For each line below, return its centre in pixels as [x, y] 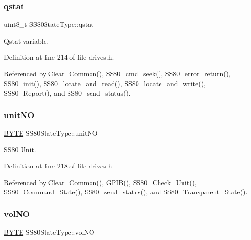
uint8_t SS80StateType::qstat [49, 24]
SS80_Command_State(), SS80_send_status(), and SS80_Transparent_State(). [126, 192]
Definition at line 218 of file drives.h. [59, 166]
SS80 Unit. [20, 149]
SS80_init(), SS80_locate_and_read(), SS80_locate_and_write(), [105, 83]
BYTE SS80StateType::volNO [49, 232]
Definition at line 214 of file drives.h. [59, 57]
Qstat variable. [26, 40]
